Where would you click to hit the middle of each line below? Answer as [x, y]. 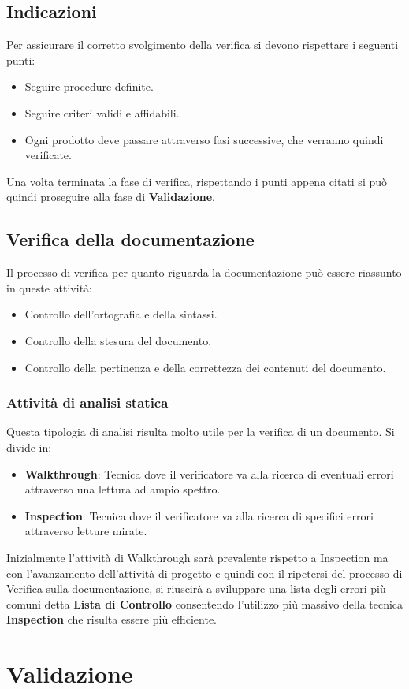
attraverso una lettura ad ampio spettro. [123, 489]
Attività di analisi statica [87, 402]
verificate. [48, 155]
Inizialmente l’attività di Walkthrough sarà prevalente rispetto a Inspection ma [197, 557]
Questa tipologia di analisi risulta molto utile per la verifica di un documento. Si [201, 432]
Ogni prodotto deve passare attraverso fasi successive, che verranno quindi [204, 139]
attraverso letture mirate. [86, 531]
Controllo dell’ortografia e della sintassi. [121, 314]
